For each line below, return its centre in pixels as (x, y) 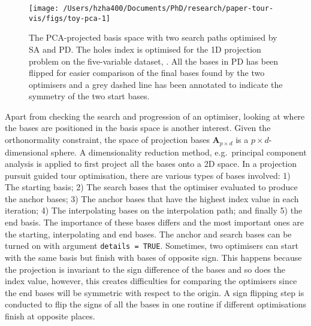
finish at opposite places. (50, 316)
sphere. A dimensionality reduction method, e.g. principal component (179, 152)
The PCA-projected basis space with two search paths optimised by (153, 37)
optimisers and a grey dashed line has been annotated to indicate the (156, 84)
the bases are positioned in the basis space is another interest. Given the (138, 128)
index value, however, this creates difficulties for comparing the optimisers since (151, 281)
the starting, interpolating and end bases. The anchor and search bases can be (148, 234)
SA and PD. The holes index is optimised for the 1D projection (145, 49)
